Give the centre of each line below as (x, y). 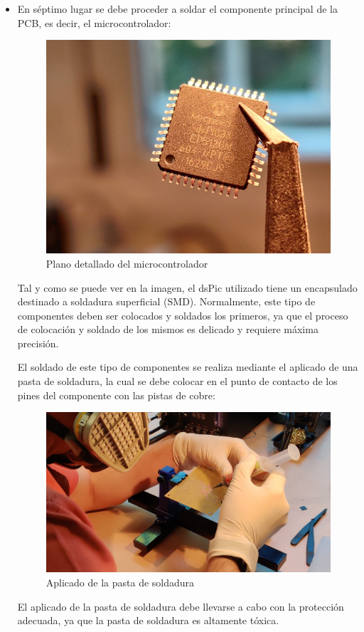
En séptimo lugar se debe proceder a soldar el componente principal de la (177, 9)
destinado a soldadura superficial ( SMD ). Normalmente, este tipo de (166, 301)
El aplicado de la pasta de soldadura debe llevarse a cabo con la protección (181, 606)
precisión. (38, 343)
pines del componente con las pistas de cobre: (116, 395)
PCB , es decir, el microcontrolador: (94, 22)
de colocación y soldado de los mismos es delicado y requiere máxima (168, 329)
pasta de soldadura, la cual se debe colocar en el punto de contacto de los (177, 381)
